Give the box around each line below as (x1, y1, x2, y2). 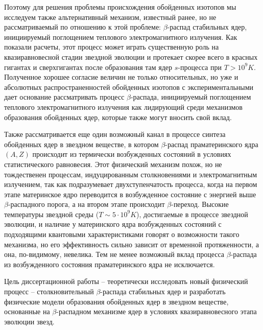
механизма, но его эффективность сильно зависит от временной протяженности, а (4, 239, 259, 249)
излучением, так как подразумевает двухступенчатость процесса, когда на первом (4, 179, 257, 190)
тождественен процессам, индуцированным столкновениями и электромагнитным (4, 169, 257, 179)
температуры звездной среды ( (4, 208, 99, 219)
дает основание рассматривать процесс (4, 91, 125, 102)
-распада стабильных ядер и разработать (100, 286, 226, 297)
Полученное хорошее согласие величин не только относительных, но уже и (4, 72, 238, 82)
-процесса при (178, 61, 222, 72)
